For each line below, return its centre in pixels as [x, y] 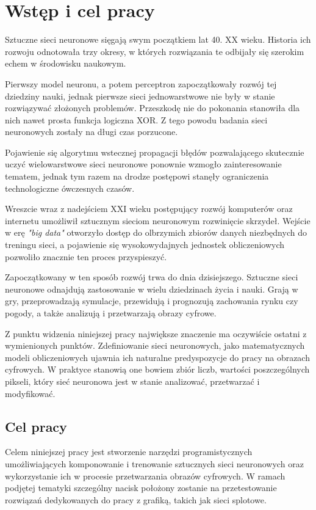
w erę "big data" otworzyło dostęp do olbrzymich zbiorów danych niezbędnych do [156, 232]
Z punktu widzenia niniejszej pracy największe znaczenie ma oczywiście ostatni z [156, 333]
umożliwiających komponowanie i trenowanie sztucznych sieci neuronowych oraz [154, 463]
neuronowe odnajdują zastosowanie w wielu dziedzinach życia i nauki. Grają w [152, 289]
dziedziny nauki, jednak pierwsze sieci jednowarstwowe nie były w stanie [140, 96]
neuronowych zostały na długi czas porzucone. [92, 132]
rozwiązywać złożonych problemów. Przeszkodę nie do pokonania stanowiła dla [153, 108]
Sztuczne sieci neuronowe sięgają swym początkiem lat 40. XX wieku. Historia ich [158, 39]
